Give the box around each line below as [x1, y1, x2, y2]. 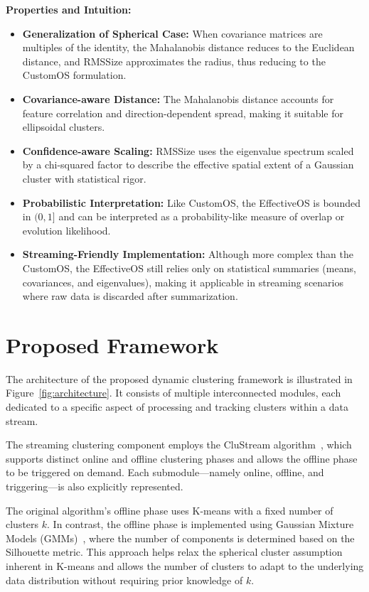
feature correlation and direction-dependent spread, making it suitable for [22, 105, 343, 120]
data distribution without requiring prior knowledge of [6, 572, 243, 587]
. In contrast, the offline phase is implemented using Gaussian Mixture [47, 517, 354, 532]
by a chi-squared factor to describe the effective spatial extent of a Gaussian [22, 157, 354, 172]
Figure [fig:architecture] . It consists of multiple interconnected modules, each [6, 385, 341, 400]
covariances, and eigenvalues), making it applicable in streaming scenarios [22, 274, 344, 289]
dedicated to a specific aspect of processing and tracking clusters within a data [6, 399, 349, 414]
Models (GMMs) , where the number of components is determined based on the [6, 530, 355, 545]
